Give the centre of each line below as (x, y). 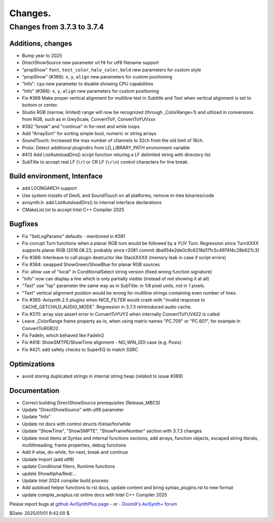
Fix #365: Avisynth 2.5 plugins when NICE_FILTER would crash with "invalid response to (113, 300)
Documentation (34, 391)
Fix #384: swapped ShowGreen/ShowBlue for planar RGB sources (91, 265)
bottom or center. (40, 105)
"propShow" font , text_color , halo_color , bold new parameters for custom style (112, 70)
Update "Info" (36, 417)
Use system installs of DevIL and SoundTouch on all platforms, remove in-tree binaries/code (118, 195)
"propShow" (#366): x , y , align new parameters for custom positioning (97, 76)
